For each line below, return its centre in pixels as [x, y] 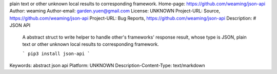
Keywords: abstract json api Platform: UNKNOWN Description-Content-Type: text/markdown [107, 65]
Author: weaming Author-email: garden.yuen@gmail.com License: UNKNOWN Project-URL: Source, [115, 11]
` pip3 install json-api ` [56, 54]
